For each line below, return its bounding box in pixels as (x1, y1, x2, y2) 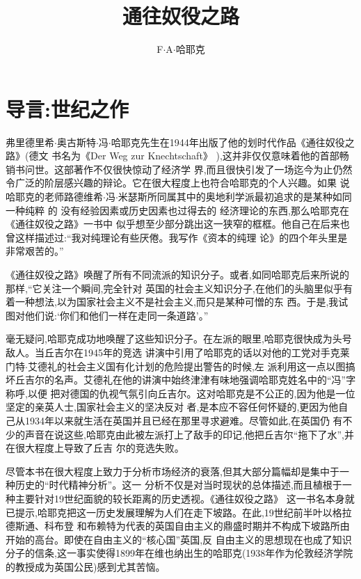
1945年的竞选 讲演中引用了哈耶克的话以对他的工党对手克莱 (83, 344, 350, 359)
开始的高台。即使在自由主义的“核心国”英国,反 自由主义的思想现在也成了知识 (6, 532, 352, 546)
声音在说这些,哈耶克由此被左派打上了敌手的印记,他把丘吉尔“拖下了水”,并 (24, 427, 354, 441)
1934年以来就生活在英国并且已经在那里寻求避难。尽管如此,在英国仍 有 (24, 413, 343, 427)
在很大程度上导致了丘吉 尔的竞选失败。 (6, 441, 184, 455)
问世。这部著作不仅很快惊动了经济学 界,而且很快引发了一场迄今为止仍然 (24, 161, 353, 176)
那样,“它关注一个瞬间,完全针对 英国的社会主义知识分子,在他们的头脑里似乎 (6, 280, 343, 295)
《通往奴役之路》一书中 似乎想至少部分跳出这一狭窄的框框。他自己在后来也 (6, 216, 350, 231)
